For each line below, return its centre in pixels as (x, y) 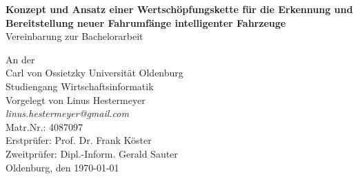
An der (20, 59)
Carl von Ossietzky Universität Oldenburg (95, 73)
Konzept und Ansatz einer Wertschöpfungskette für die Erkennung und (179, 9)
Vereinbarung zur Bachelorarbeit (74, 36)
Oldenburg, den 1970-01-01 (62, 167)
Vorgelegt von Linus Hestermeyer (76, 99)
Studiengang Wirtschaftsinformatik (80, 86)
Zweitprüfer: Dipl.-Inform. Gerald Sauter (92, 153)
